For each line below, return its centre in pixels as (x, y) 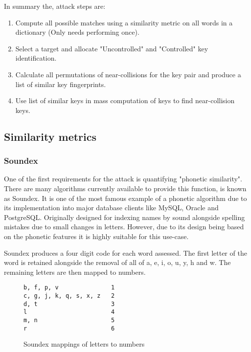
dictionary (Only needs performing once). (77, 32)
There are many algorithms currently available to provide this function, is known (125, 188)
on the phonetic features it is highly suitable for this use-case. (96, 236)
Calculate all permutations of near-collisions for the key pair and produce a (128, 74)
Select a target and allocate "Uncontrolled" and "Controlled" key (112, 48)
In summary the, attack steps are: (55, 6)
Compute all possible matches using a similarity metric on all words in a (124, 22)
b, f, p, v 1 (69, 288)
